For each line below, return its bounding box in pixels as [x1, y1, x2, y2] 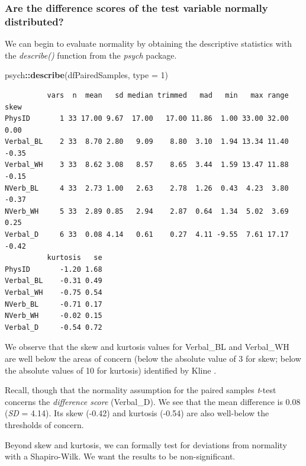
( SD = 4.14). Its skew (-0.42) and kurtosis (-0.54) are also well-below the [5, 407, 269, 419]
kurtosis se [47, 253, 102, 262]
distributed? [5, 14, 64, 28]
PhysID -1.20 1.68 [5, 265, 102, 274]
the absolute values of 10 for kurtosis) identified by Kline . [5, 364, 217, 376]
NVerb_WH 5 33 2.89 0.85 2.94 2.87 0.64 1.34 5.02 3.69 [5, 207, 289, 216]
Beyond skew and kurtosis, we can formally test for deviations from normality [5, 438, 287, 451]
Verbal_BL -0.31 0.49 [5, 277, 102, 285]
